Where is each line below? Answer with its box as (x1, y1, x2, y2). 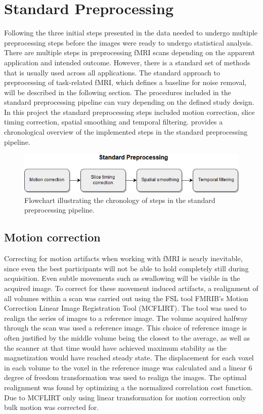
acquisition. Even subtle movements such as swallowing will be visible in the (4, 273, 240, 283)
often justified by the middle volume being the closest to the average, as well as (4, 332, 250, 343)
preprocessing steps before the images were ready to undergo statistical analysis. (4, 37, 253, 48)
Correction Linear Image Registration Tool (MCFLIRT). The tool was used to (4, 303, 247, 313)
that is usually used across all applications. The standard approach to (4, 67, 220, 77)
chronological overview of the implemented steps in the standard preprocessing (4, 127, 248, 137)
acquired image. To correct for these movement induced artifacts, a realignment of (4, 282, 258, 293)
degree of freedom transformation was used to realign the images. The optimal (4, 372, 247, 383)
